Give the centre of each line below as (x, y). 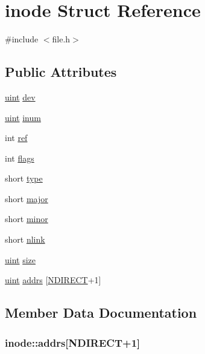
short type (24, 178)
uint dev (20, 97)
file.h (61, 39)
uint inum (23, 117)
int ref (16, 138)
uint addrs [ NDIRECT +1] (53, 280)
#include (22, 39)
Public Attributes (61, 72)
